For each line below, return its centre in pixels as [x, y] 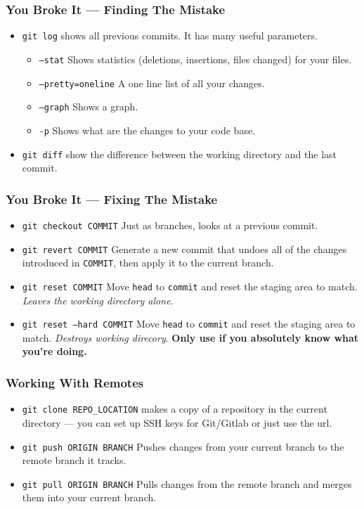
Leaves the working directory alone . [98, 300]
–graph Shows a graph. [89, 107]
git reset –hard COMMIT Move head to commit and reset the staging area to [189, 324]
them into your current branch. [89, 497]
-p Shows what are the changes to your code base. [147, 130]
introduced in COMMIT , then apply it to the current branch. [148, 263]
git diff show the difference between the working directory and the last [180, 154]
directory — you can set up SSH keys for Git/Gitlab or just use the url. [177, 422]
